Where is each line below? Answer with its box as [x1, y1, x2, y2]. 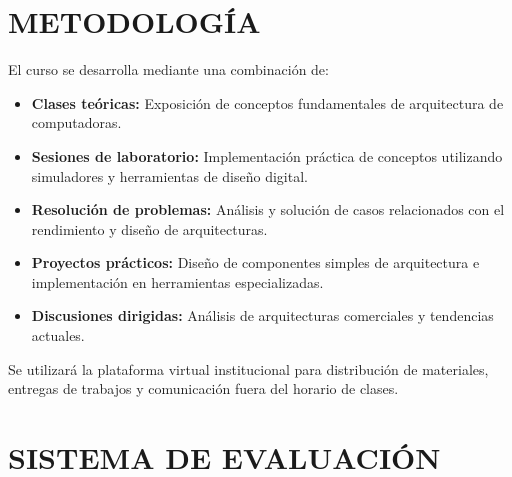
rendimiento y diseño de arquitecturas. [31, 218, 268, 239]
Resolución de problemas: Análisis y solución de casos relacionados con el [31, 199, 505, 220]
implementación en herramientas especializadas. [31, 271, 324, 292]
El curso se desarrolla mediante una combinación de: [8, 59, 329, 80]
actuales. [31, 325, 85, 346]
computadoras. [31, 112, 122, 133]
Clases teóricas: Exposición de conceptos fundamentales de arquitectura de [31, 92, 504, 113]
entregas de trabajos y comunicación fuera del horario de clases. [8, 378, 399, 399]
